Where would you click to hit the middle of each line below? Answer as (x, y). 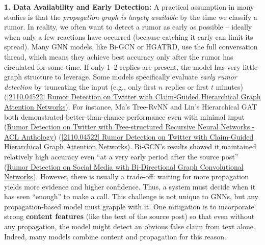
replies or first (187, 86)
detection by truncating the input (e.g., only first (80, 86)
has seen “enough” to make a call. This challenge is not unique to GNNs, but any (131, 196)
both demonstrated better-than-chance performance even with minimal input (124, 116)
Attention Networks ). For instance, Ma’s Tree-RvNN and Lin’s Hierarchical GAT (131, 106)
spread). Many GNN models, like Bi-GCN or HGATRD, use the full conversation (131, 47)
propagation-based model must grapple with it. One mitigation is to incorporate (129, 206)
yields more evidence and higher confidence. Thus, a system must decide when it (130, 186)
